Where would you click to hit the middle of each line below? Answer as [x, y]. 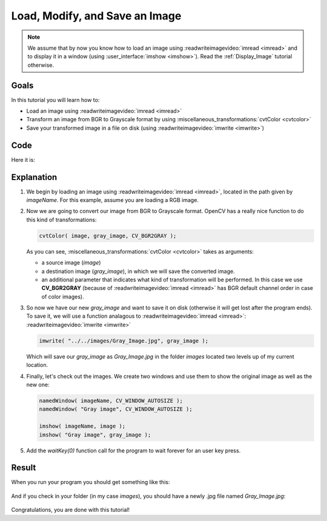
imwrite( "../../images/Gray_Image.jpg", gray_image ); [124, 341]
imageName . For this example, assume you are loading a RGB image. [113, 200]
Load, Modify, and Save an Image [96, 16]
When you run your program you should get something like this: [91, 482]
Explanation [34, 177]
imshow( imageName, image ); [82, 426]
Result [24, 468]
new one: [38, 385]
